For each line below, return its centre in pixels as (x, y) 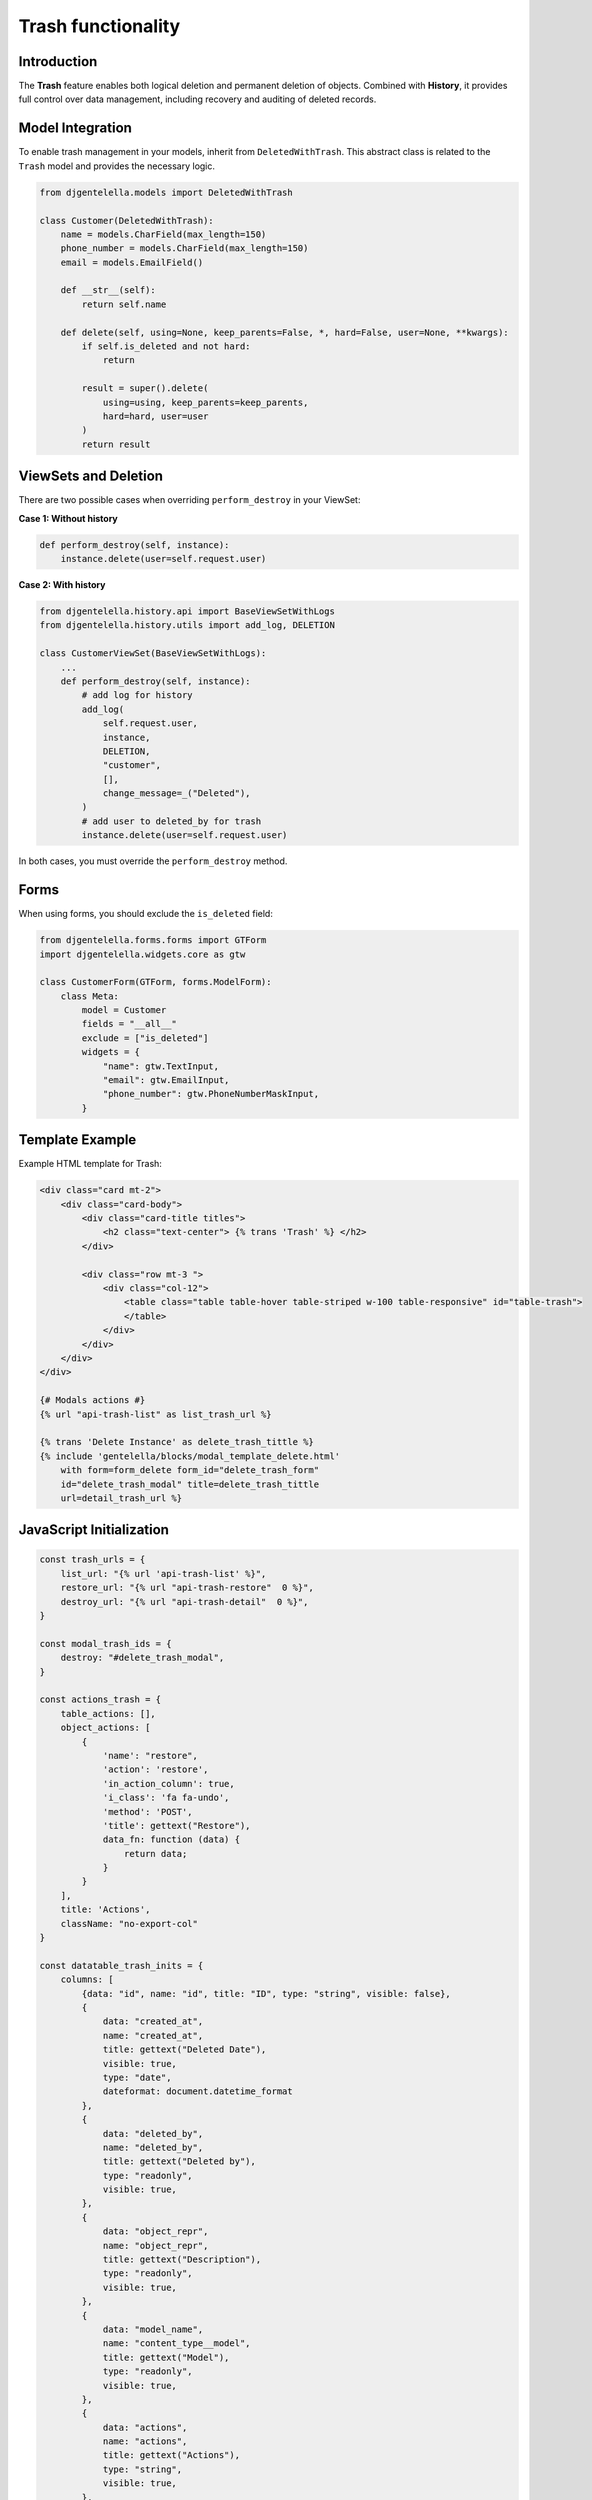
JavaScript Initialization (94, 1530)
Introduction (58, 61)
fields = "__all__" (129, 1024)
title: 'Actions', (105, 1909)
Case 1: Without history (68, 518)
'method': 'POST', (148, 1811)
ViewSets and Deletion (91, 476)
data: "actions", (145, 2427)
